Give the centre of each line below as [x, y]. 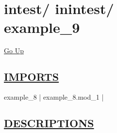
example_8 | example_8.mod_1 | [54, 97]
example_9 [42, 27]
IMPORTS [32, 77]
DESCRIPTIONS [49, 123]
